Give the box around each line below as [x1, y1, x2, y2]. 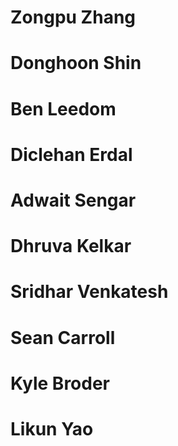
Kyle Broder [10, 372, 111, 395]
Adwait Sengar [10, 189, 137, 211]
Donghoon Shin [10, 52, 142, 75]
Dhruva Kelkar [10, 235, 132, 258]
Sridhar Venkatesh [10, 281, 169, 303]
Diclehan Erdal [10, 143, 133, 166]
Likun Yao [10, 417, 94, 440]
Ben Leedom [10, 97, 117, 120]
